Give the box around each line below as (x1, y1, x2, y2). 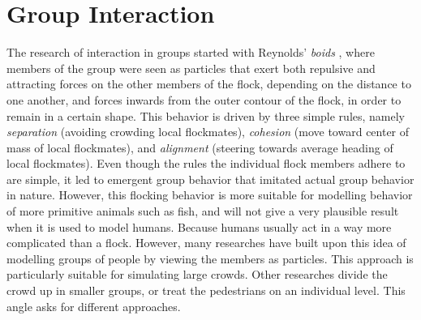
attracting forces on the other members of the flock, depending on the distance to (6, 75, 411, 92)
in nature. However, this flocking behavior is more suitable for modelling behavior (6, 186, 413, 203)
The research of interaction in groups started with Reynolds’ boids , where (6, 44, 375, 61)
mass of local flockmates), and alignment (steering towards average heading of (6, 139, 393, 156)
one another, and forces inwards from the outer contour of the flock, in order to (6, 91, 402, 108)
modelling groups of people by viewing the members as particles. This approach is (6, 250, 414, 267)
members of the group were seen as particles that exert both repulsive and (6, 59, 376, 76)
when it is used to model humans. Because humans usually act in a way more (6, 218, 392, 235)
